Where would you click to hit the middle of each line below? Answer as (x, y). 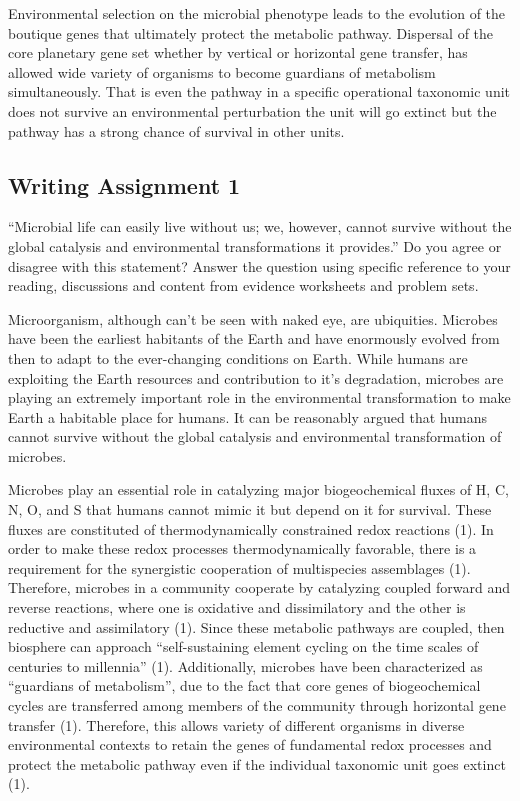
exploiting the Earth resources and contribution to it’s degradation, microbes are (256, 377)
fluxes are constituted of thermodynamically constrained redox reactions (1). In (251, 528)
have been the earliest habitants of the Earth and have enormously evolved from (254, 338)
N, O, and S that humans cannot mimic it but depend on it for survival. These (250, 509)
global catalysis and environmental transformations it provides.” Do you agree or (255, 245)
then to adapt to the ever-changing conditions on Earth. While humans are (238, 357)
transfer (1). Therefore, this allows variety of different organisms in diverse (236, 724)
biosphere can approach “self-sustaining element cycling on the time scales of (243, 646)
